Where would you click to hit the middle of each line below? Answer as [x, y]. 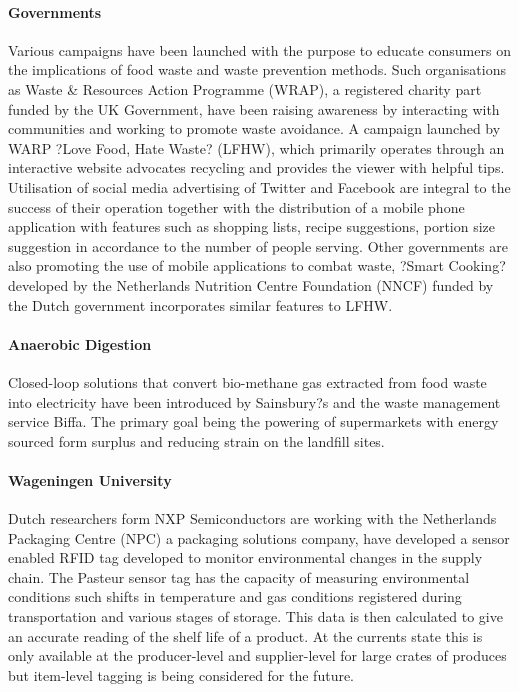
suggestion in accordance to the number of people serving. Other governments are [258, 245]
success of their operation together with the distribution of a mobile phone [236, 206]
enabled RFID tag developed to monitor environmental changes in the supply [245, 557]
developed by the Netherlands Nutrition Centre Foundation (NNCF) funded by [251, 284]
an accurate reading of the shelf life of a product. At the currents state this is [245, 635]
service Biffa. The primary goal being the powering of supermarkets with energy [253, 421]
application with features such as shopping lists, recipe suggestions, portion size [252, 226]
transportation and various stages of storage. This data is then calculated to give [255, 616]
